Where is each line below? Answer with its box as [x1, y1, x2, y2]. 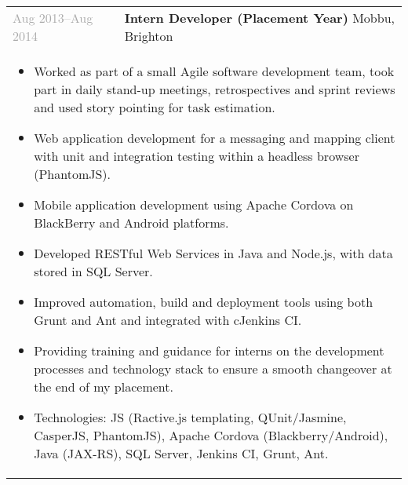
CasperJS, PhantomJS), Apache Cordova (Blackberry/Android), [34, 426, 388, 444]
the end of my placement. [34, 377, 173, 396]
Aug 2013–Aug [13, 9, 93, 27]
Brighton [124, 27, 173, 45]
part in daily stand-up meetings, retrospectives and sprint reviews [34, 80, 395, 98]
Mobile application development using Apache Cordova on [34, 195, 354, 213]
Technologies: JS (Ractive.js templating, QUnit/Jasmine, [34, 408, 347, 426]
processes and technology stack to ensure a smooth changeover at [34, 359, 392, 377]
